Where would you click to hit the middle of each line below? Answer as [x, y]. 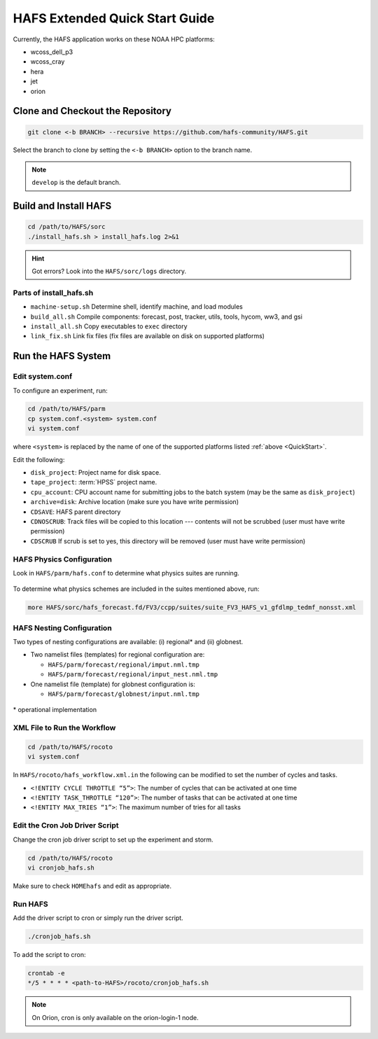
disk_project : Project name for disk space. [96, 473]
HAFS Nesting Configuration [62, 628]
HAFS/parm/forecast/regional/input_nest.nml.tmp [133, 675]
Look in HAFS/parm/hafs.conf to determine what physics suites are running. [126, 573]
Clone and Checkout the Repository [92, 111]
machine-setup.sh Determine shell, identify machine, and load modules [136, 307]
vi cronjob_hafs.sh [61, 867]
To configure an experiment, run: [60, 390]
